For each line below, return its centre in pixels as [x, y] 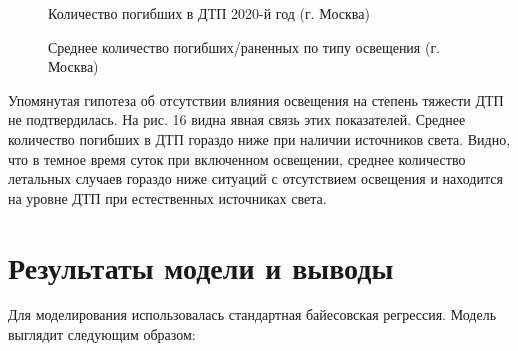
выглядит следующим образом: [102, 334]
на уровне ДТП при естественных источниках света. [167, 197]
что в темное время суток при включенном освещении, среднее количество [237, 158]
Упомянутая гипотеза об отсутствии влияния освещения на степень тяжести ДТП [256, 99]
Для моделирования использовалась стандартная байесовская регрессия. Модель [252, 314]
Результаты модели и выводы [201, 266]
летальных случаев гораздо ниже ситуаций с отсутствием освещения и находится [255, 178]
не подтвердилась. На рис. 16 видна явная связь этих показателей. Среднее [237, 119]
